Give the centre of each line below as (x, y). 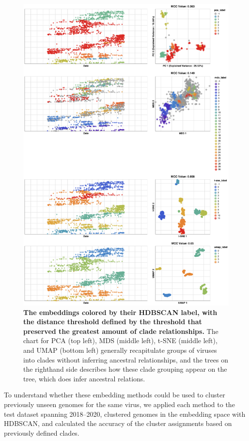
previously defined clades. (42, 433)
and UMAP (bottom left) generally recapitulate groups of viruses (120, 350)
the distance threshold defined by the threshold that (113, 322)
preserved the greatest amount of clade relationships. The (121, 331)
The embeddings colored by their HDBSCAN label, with (120, 312)
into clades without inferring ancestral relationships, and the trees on (126, 359)
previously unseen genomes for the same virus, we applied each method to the (119, 404)
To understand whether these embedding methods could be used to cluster (115, 395)
